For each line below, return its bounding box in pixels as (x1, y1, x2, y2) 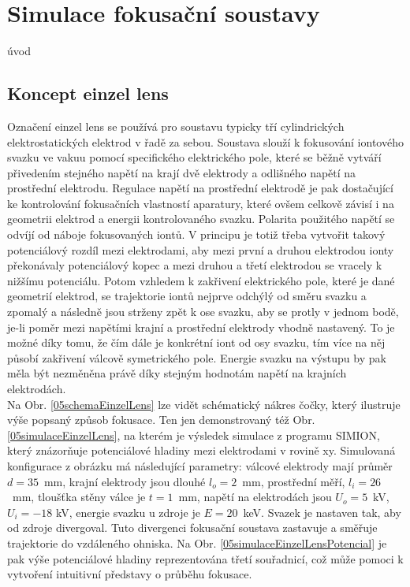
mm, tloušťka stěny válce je (12, 489, 146, 505)
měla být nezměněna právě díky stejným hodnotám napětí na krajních (7, 365, 347, 381)
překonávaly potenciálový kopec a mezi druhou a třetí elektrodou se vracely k (7, 257, 382, 273)
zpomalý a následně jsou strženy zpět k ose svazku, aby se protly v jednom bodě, (7, 303, 399, 320)
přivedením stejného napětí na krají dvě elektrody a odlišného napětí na (7, 164, 356, 180)
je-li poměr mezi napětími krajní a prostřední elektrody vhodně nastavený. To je (7, 318, 395, 335)
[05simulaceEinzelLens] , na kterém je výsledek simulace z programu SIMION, (7, 426, 380, 443)
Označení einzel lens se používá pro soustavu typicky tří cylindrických (7, 117, 345, 134)
